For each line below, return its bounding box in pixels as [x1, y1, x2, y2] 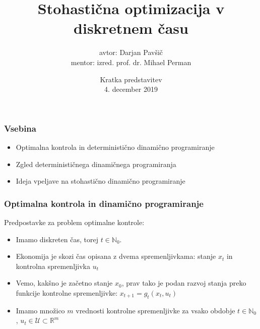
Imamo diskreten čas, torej [16, 234, 98, 244]
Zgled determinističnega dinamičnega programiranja [16, 158, 176, 169]
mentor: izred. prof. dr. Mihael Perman [71, 57, 191, 67]
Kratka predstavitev [100, 74, 162, 84]
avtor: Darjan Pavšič [99, 47, 163, 58]
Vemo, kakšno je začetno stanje [16, 278, 113, 288]
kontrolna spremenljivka [16, 260, 90, 271]
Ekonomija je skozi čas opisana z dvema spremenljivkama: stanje [16, 251, 216, 261]
